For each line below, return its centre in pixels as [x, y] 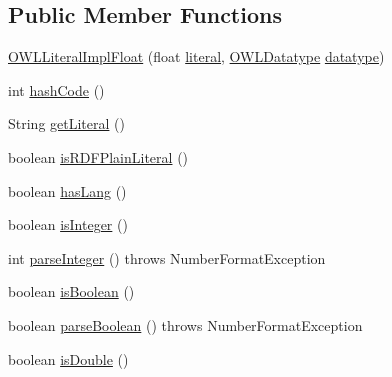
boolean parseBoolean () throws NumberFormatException [185, 324]
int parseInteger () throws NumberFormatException [167, 257]
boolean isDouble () [68, 358]
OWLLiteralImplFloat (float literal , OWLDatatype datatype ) [196, 56]
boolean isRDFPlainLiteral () [98, 156]
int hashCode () [56, 89]
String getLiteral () [66, 123]
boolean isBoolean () [71, 291]
